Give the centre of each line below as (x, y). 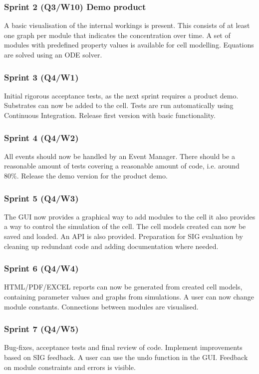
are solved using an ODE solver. (53, 54)
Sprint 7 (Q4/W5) (41, 329)
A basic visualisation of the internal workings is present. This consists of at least (127, 25)
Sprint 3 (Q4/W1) (41, 77)
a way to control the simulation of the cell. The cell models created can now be (125, 226)
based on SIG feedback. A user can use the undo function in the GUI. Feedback (126, 357)
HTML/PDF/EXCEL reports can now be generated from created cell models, (123, 287)
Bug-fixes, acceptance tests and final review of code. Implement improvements (123, 347)
